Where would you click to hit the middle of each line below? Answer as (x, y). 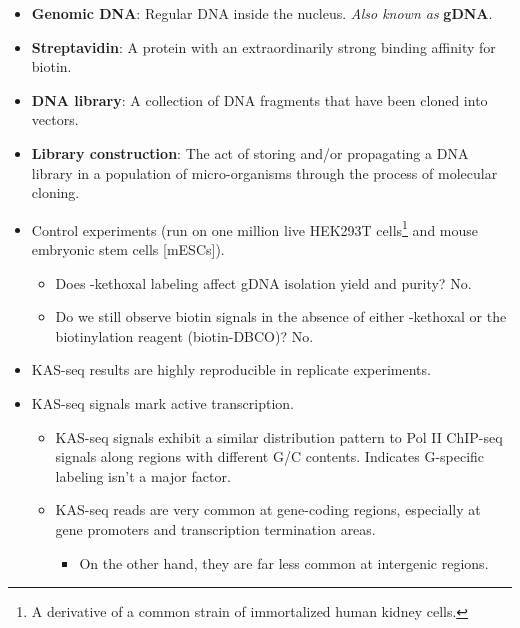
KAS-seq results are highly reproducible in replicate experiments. (231, 369)
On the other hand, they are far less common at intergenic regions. (284, 562)
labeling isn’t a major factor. (143, 475)
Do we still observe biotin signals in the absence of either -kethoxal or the (281, 316)
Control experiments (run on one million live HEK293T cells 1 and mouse (255, 228)
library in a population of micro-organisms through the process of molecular (264, 172)
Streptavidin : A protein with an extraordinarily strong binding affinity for (263, 46)
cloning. (55, 192)
